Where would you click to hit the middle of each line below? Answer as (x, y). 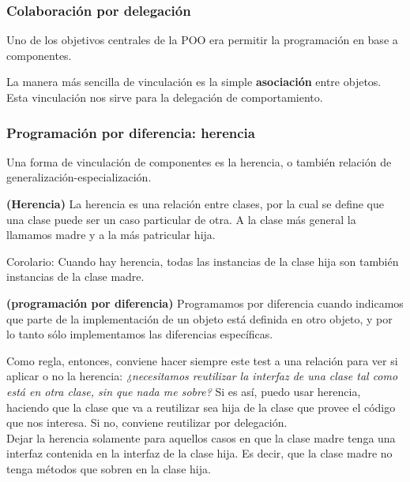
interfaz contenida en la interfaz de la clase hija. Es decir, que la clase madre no (199, 453)
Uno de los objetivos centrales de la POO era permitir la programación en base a (202, 40)
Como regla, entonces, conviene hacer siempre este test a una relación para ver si (202, 360)
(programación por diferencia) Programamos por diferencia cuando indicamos (205, 303)
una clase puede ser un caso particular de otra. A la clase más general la (181, 219)
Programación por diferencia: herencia (131, 132)
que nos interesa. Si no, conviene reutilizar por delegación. (147, 422)
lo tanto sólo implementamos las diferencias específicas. (140, 334)
